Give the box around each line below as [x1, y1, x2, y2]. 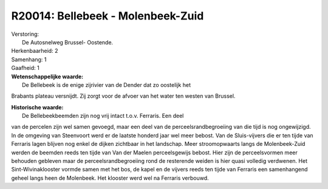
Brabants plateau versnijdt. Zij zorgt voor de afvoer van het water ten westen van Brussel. [11, 92, 236, 100]
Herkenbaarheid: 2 [11, 47, 58, 55]
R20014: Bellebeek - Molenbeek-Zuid [11, 9, 204, 22]
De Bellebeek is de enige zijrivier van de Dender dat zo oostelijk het [22, 81, 191, 88]
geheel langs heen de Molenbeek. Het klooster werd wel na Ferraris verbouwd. [11, 174, 209, 182]
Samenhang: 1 [11, 55, 47, 63]
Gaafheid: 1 [11, 64, 39, 72]
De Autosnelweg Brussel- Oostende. [22, 38, 114, 46]
